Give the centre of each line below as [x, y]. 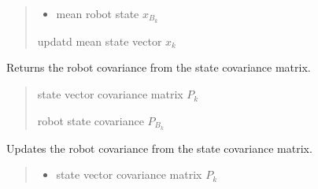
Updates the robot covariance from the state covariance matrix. [159, 148]
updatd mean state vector [100, 41]
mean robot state [98, 13]
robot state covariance [91, 120]
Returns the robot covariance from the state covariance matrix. [159, 67]
